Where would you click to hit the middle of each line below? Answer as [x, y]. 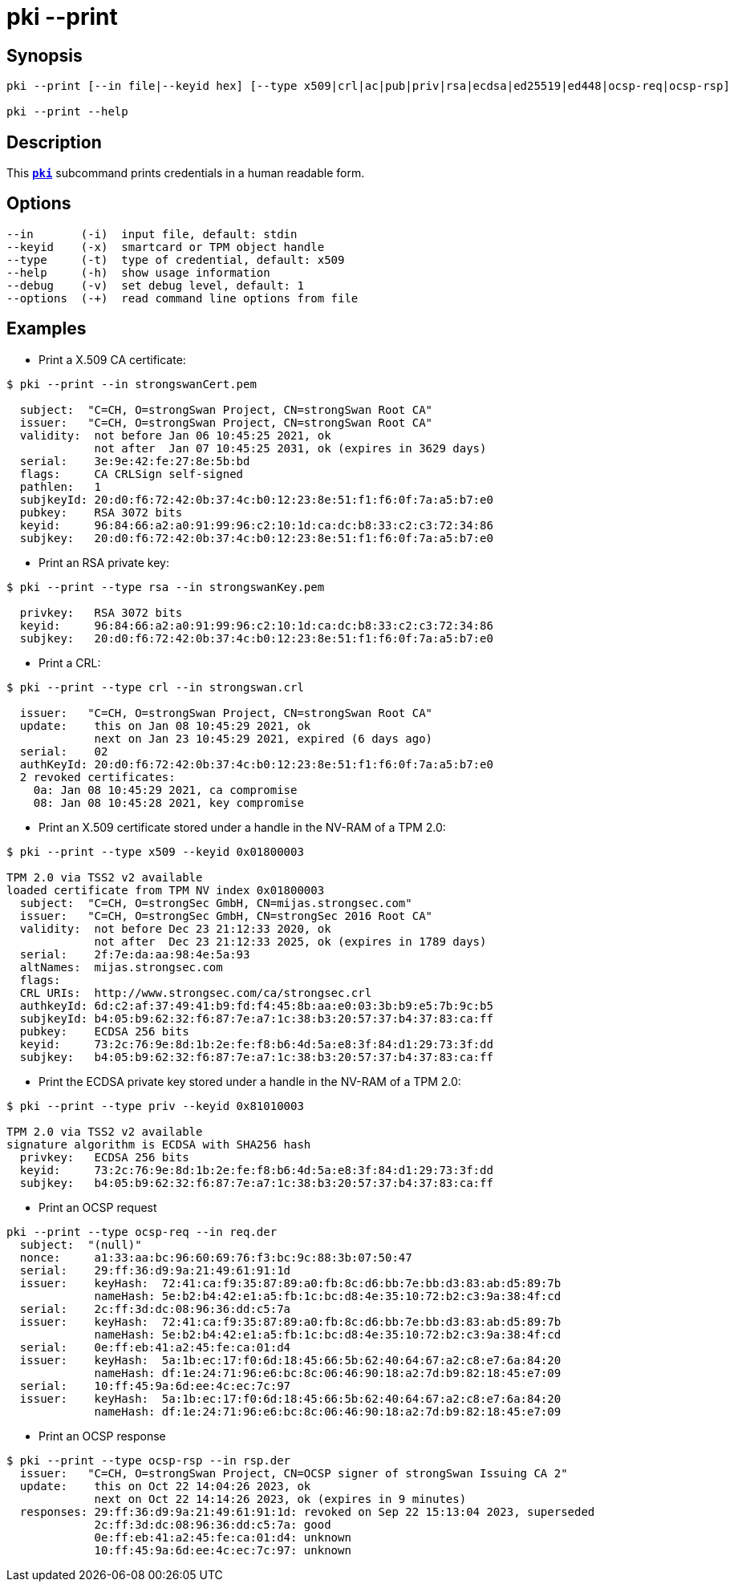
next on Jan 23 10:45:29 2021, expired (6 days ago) [264, 738]
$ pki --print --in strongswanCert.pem [132, 384]
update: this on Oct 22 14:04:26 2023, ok [165, 1486]
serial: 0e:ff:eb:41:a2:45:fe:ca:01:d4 [155, 1347]
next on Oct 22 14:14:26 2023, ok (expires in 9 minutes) [280, 1499]
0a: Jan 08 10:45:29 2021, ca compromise [165, 790]
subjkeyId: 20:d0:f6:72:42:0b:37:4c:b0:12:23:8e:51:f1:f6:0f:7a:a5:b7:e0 [256, 499]
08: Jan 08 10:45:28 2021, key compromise [168, 802]
